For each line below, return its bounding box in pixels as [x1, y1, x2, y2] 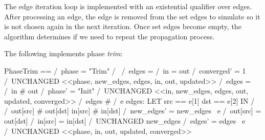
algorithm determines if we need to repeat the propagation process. [4, 31, 215, 41]
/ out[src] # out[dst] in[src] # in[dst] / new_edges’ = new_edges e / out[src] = [4, 105, 261, 116]
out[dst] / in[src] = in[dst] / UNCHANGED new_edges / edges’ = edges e [4, 115, 246, 126]
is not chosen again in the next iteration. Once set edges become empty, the [4, 21, 241, 32]
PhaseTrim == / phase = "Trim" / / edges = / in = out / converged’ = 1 [4, 65, 246, 76]
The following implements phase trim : [4, 48, 123, 59]
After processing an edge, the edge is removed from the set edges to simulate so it [4, 11, 260, 21]
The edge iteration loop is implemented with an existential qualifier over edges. [4, 1, 252, 11]
